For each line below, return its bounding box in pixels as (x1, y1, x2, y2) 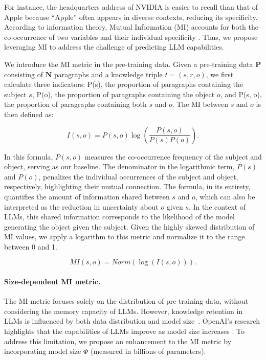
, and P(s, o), (220, 88, 262, 99)
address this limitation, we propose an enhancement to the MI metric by (4, 335, 232, 346)
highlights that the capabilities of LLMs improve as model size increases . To (4, 326, 245, 336)
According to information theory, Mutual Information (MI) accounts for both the (4, 21, 258, 32)
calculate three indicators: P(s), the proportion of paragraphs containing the (4, 79, 243, 89)
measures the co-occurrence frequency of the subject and (84, 151, 262, 162)
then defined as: (4, 108, 54, 119)
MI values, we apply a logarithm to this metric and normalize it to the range (4, 231, 245, 242)
